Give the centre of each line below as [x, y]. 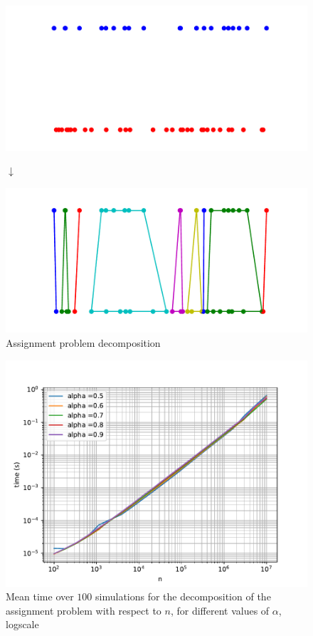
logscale [22, 624]
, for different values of [220, 610]
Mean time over [40, 596]
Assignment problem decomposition [83, 342]
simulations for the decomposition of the [183, 596]
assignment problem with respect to [84, 610]
